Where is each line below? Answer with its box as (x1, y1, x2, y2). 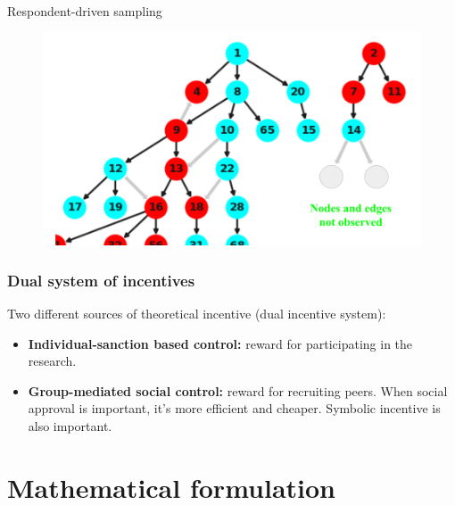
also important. (28, 416, 112, 435)
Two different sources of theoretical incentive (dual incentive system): (7, 303, 386, 322)
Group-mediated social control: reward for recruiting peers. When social (28, 381, 448, 400)
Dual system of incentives (7, 269, 195, 291)
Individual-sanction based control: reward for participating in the (28, 334, 413, 352)
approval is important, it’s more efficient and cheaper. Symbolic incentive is (28, 399, 441, 418)
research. (28, 352, 77, 370)
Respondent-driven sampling (7, 2, 162, 20)
